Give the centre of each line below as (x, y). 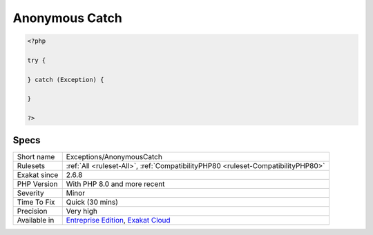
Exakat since (38, 174)
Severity (30, 193)
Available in (36, 220)
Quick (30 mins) (92, 202)
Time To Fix (36, 202)
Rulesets (31, 165)
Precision (32, 211)
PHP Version (37, 184)
